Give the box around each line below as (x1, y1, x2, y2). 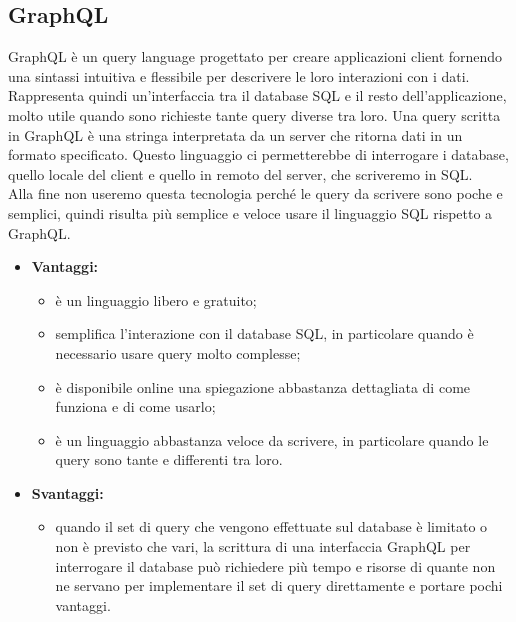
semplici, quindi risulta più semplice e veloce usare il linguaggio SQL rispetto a (8, 202, 493, 223)
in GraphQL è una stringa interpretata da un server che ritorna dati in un (8, 124, 463, 145)
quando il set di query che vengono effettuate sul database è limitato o (55, 516, 488, 537)
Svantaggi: (31, 482, 104, 503)
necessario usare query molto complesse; (55, 342, 301, 363)
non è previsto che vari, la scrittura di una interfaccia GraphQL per (55, 536, 471, 557)
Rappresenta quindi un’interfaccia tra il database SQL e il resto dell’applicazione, (8, 85, 507, 106)
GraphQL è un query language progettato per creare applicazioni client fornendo (8, 46, 503, 67)
